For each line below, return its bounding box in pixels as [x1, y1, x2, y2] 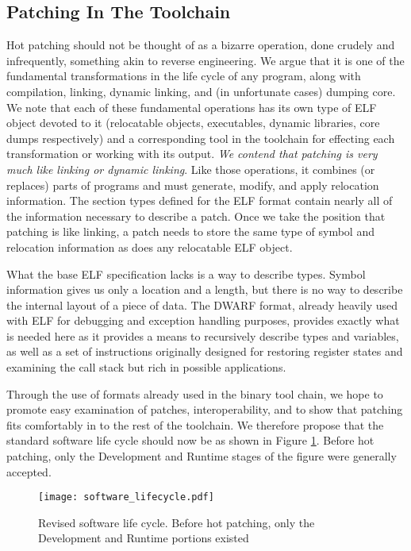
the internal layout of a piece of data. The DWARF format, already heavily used [6, 296, 398, 313]
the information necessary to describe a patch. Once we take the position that [6, 207, 386, 224]
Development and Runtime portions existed [38, 530, 249, 546]
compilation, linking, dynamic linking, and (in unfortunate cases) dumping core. [6, 83, 396, 99]
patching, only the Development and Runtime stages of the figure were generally [6, 448, 397, 464]
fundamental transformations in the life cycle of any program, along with [6, 67, 361, 84]
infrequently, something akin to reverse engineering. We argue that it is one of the [6, 52, 405, 68]
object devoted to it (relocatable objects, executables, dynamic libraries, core [6, 114, 380, 131]
